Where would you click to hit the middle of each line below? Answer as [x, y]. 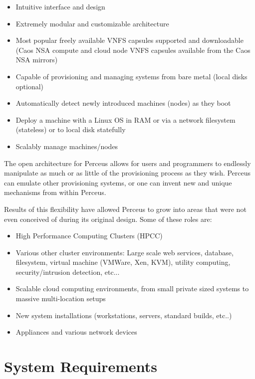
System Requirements [81, 366]
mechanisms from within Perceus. [55, 192]
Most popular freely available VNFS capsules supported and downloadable [129, 40]
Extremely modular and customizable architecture [92, 23]
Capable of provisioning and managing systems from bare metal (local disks [131, 76]
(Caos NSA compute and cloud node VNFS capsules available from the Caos [133, 50]
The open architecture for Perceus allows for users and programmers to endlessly [127, 163]
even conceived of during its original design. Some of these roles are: [108, 219]
